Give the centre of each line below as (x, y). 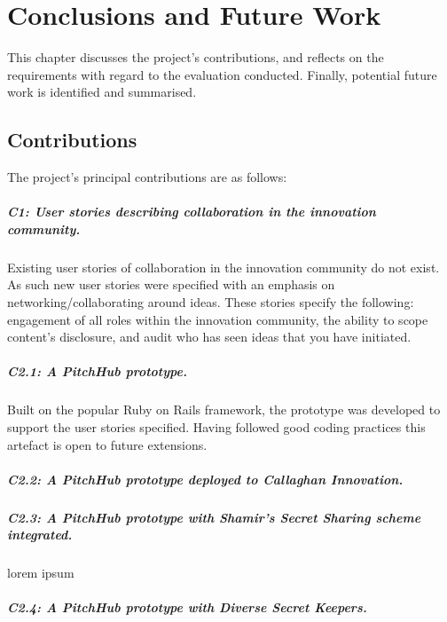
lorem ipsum (41, 573)
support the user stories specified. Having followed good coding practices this (216, 426)
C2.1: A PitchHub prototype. (97, 371)
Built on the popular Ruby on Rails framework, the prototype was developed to (224, 409)
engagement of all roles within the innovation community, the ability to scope (218, 319)
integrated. (40, 535)
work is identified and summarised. (102, 92)
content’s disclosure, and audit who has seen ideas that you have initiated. (209, 337)
